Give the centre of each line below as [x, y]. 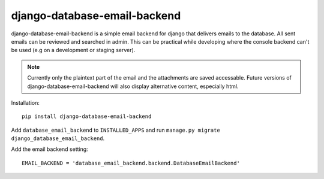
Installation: [25, 102]
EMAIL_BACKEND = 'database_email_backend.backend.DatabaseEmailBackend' [131, 163]
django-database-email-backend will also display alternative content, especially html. [133, 86]
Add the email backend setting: [49, 149]
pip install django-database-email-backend [87, 116]
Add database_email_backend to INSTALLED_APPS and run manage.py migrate [115, 130]
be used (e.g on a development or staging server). [73, 50]
